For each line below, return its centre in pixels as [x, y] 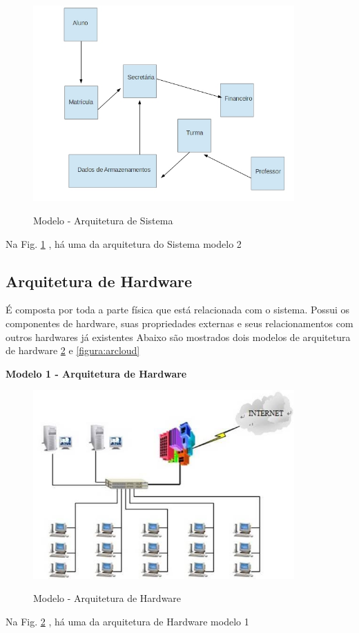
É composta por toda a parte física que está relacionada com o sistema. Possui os [178, 310]
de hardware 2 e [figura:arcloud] [73, 350]
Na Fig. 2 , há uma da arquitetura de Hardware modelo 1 [127, 621]
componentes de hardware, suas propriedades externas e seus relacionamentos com [179, 323]
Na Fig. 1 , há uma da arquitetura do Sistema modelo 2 [124, 243]
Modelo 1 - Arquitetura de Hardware [96, 373]
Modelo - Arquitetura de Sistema [103, 221]
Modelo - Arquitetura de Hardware [107, 598]
